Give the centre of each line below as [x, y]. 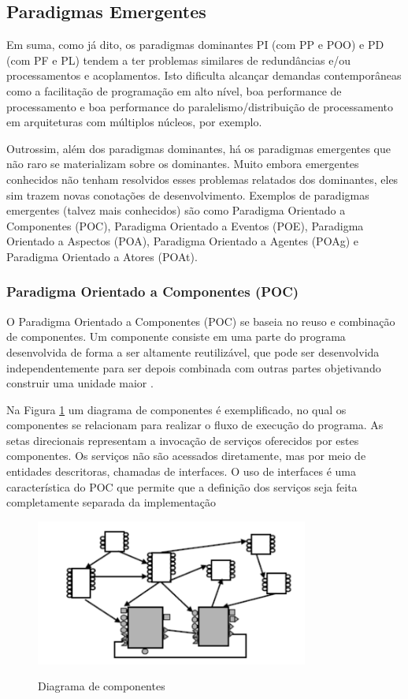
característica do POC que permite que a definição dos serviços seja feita [182, 486]
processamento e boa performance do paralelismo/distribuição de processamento [200, 106]
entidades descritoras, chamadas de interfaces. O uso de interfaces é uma [181, 471]
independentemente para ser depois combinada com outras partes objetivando [194, 367]
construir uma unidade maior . [80, 383]
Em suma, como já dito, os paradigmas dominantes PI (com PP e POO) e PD [195, 45]
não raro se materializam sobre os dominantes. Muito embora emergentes [183, 164]
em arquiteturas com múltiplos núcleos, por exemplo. [134, 122]
